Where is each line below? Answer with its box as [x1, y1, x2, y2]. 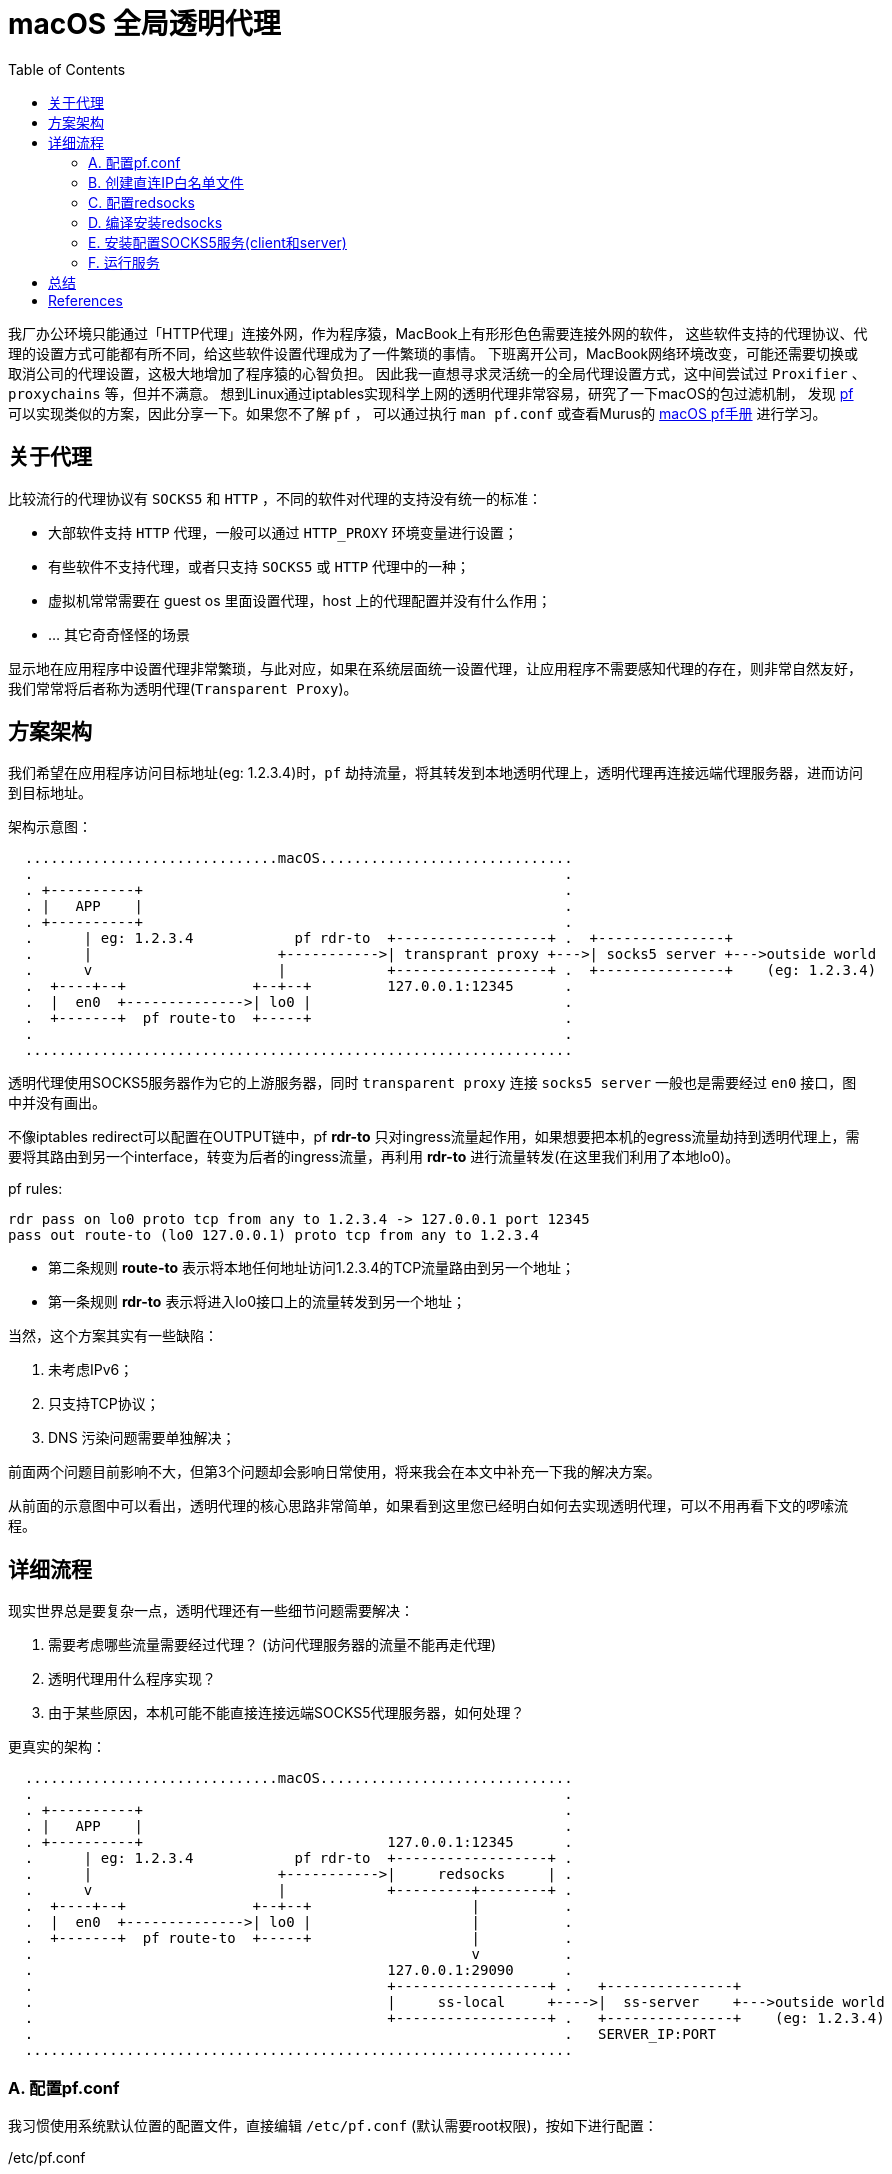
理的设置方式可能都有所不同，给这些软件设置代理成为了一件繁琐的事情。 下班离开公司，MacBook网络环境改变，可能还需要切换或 [8, 344, 859, 362]
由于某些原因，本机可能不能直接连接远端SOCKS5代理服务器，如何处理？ [48, 1704, 525, 1722]
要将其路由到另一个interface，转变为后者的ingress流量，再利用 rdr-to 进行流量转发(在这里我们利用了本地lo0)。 [8, 1148, 740, 1166]
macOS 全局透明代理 [8, 7, 281, 41]
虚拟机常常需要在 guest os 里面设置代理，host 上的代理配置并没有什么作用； [48, 591, 552, 609]
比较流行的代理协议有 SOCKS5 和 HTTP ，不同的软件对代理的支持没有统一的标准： [8, 489, 543, 507]
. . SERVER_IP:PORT [24, 2026, 717, 2043]
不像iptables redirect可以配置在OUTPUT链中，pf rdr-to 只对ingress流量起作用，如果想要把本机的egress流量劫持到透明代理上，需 [8, 1128, 860, 1146]
